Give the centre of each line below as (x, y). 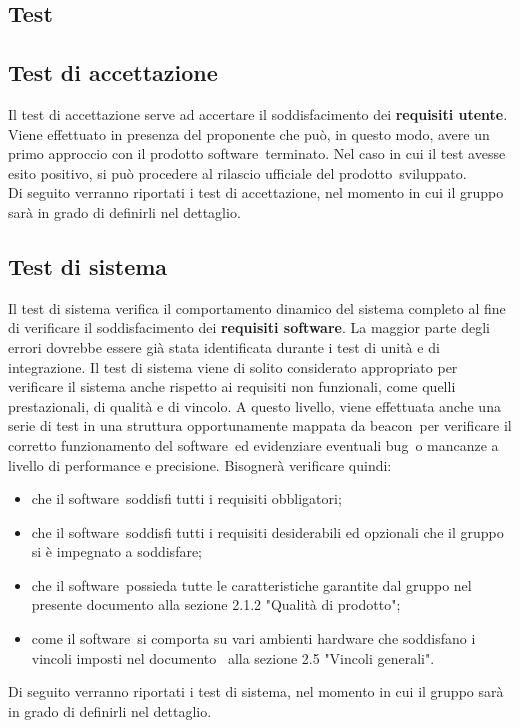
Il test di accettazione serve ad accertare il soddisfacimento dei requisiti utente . (258, 113)
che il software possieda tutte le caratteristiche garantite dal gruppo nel (251, 584)
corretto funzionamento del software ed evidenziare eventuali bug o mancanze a (253, 444)
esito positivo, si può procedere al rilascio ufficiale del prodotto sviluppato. (237, 172)
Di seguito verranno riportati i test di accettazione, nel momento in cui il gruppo (256, 192)
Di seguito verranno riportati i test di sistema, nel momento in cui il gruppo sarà (256, 691)
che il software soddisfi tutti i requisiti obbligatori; (186, 498)
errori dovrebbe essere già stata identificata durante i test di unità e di (224, 346)
